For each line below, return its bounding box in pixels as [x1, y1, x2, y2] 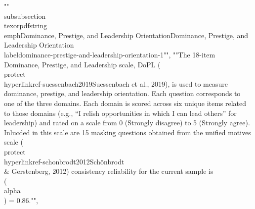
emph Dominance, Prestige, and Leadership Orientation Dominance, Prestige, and [4, 30, 249, 40]
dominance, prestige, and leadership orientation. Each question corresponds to [4, 88, 241, 99]
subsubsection [4, 10, 46, 21]
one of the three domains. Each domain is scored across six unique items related [4, 98, 247, 108]
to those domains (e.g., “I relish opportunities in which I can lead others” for [4, 107, 237, 118]
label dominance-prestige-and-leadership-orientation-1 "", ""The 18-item [4, 49, 215, 59]
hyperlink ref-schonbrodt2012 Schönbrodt [4, 156, 125, 166]
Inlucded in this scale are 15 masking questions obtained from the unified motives [4, 127, 251, 137]
